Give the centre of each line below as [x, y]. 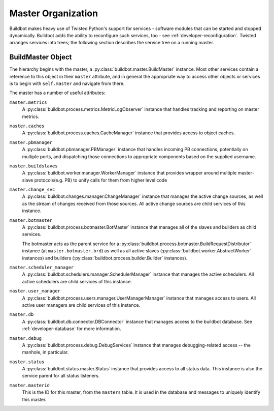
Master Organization [54, 13]
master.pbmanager [31, 142]
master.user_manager [35, 291]
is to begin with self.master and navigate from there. [67, 83]
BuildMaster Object [41, 57]
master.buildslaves [33, 166]
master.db [22, 315]
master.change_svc [32, 190]
